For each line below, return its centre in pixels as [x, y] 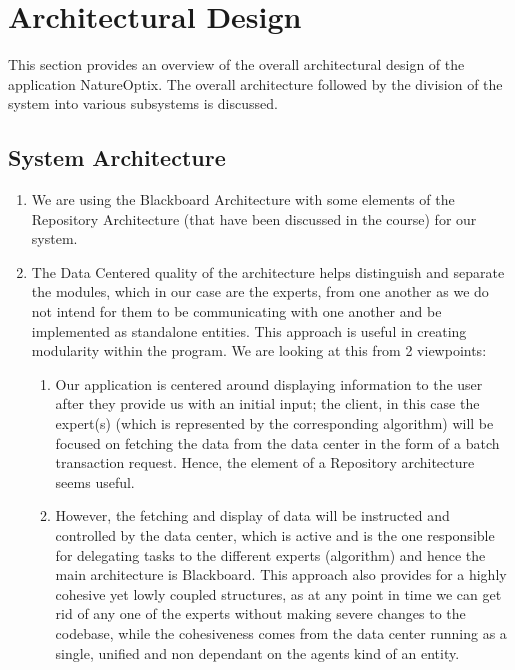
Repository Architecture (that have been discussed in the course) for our [254, 218]
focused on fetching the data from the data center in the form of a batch [277, 442]
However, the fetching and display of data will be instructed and [252, 515]
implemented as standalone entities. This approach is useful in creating [249, 330]
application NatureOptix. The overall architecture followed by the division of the [255, 83]
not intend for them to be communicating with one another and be [236, 311]
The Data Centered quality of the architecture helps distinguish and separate [268, 271]
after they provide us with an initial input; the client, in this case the [267, 403]
